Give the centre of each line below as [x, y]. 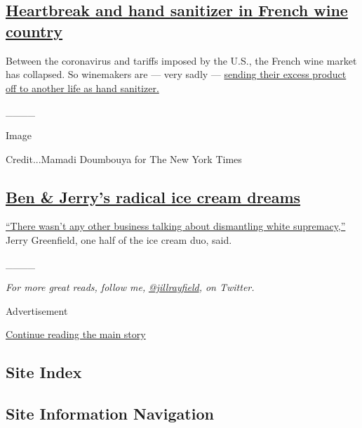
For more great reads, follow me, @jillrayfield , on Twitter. [130, 287]
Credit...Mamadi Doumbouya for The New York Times [124, 158]
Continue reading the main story [76, 334]
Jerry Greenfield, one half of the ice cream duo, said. [119, 239]
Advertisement [37, 310]
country [34, 31]
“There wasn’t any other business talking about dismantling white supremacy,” [176, 226]
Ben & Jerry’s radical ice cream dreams [153, 196]
